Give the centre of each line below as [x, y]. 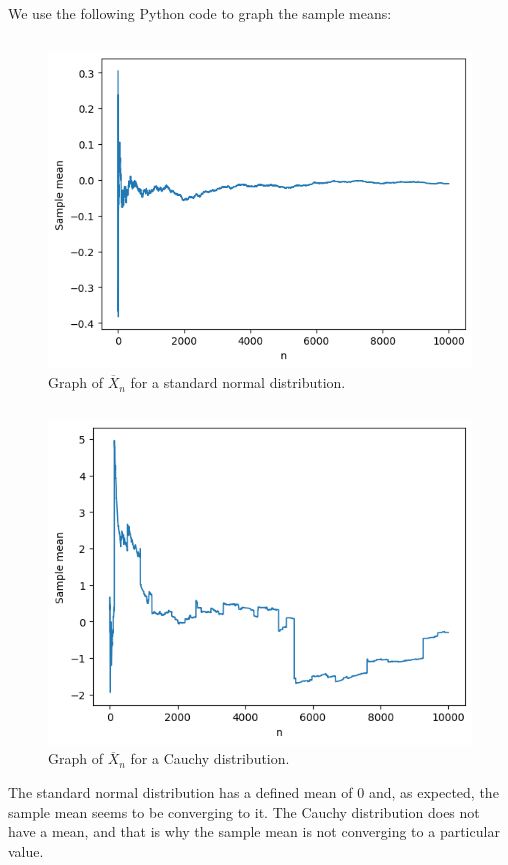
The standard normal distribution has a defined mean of [180, 792]
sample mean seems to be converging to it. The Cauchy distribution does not [244, 811]
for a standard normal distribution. [238, 382]
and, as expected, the [433, 792]
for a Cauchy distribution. [210, 758]
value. [26, 850]
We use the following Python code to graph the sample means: [200, 13]
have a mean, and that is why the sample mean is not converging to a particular [254, 831]
